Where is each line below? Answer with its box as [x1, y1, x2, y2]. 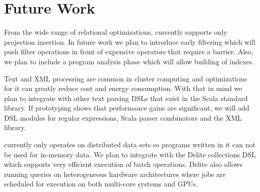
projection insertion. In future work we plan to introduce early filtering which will [4, 36, 255, 47]
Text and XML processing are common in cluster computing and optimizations [4, 73, 247, 83]
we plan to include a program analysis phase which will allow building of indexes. [4, 56, 254, 66]
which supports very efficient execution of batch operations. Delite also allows [4, 159, 243, 169]
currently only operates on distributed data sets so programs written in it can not [4, 139, 255, 150]
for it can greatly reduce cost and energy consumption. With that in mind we [4, 83, 242, 93]
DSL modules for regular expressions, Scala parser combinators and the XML [4, 112, 242, 123]
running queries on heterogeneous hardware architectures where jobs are [4, 168, 226, 179]
